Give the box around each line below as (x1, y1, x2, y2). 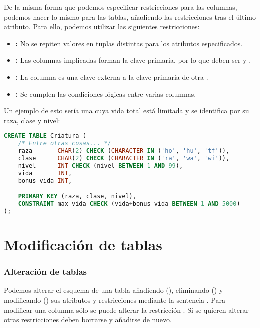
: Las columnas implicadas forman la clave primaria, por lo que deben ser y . (15, 55, 251, 65)
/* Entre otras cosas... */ (18, 140, 111, 147)
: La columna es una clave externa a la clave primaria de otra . (15, 71, 208, 82)
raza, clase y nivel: (4, 115, 60, 125)
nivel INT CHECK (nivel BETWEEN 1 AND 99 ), (18, 162, 183, 169)
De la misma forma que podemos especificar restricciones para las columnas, (4, 2, 237, 12)
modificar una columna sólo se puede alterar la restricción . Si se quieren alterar (4, 304, 249, 315)
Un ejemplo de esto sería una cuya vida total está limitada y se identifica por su (4, 105, 249, 116)
